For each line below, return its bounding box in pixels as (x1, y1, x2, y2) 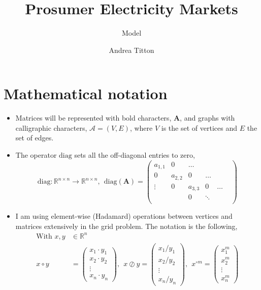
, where (129, 122, 153, 133)
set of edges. (15, 132, 54, 143)
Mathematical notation (4, 83, 168, 104)
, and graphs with (180, 112, 235, 123)
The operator (15, 150, 57, 160)
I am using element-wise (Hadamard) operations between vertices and (15, 211, 233, 221)
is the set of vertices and (161, 122, 237, 133)
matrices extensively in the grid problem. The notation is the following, (15, 220, 238, 231)
